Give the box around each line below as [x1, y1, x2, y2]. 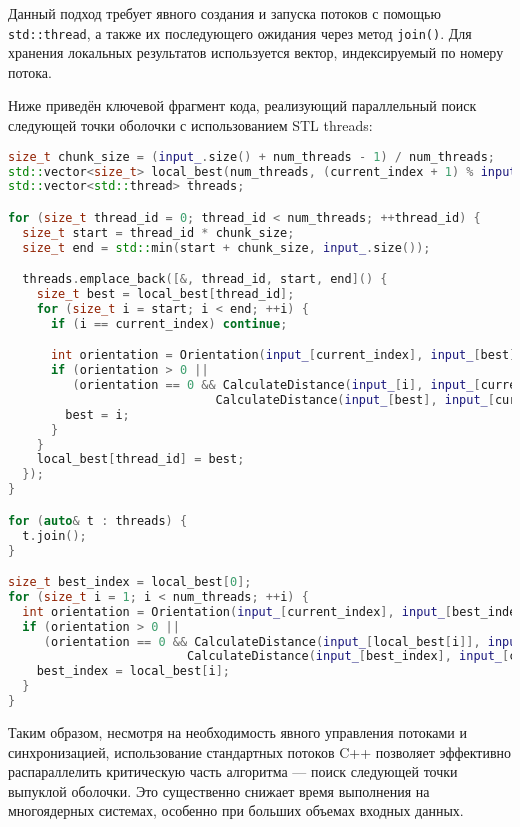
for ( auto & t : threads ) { [8, 513, 188, 528]
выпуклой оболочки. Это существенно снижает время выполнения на [8, 780, 430, 801]
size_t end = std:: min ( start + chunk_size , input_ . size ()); [22, 240, 431, 255]
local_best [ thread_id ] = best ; [36, 452, 245, 467]
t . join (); [22, 528, 87, 543]
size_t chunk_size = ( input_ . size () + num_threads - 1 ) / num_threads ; [8, 149, 495, 164]
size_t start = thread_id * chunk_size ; [22, 225, 295, 240]
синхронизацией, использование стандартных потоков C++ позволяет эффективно [8, 741, 512, 762]
